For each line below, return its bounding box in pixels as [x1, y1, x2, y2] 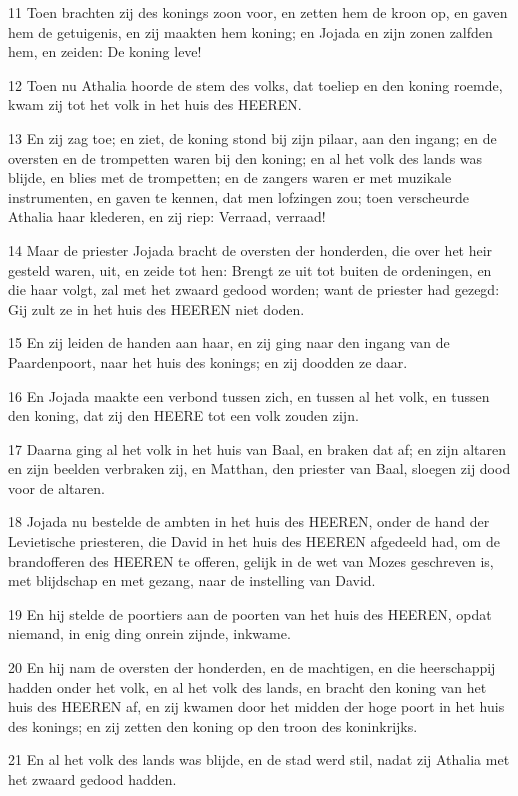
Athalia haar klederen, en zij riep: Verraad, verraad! [8, 206, 326, 227]
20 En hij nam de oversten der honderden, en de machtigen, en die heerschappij [8, 657, 496, 678]
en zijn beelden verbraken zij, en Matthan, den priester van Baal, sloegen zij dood [8, 458, 511, 479]
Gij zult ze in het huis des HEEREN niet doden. [8, 298, 305, 319]
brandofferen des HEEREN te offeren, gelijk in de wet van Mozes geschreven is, [8, 550, 494, 571]
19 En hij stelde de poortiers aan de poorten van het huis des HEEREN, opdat [8, 603, 492, 624]
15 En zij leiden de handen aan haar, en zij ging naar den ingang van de [8, 332, 450, 353]
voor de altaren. [8, 477, 105, 498]
